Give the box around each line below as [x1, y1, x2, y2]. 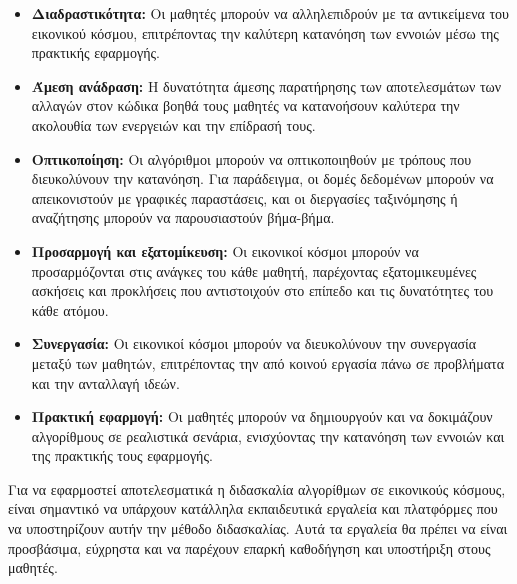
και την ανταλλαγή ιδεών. [31, 372, 180, 393]
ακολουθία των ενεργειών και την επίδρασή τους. [31, 114, 316, 135]
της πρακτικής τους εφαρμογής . [31, 445, 213, 466]
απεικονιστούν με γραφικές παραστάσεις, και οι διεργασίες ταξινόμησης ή [31, 187, 458, 208]
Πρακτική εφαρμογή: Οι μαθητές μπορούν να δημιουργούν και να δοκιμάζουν [31, 406, 493, 427]
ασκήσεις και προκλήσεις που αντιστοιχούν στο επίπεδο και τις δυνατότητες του [31, 280, 494, 301]
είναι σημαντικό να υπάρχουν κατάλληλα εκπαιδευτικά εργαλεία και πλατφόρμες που [8, 498, 498, 519]
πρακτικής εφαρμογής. [31, 42, 160, 63]
